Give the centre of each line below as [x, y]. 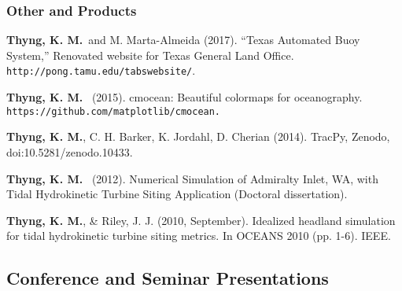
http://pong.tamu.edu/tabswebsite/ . [101, 70]
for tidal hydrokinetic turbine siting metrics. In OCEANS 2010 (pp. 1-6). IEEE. [199, 236]
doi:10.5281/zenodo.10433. [70, 151]
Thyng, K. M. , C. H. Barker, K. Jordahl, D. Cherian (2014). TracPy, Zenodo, [198, 136]
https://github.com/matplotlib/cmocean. [114, 111]
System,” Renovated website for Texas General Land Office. [150, 55]
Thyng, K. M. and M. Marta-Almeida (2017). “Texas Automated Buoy [183, 40]
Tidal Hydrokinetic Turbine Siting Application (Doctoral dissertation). [177, 194]
